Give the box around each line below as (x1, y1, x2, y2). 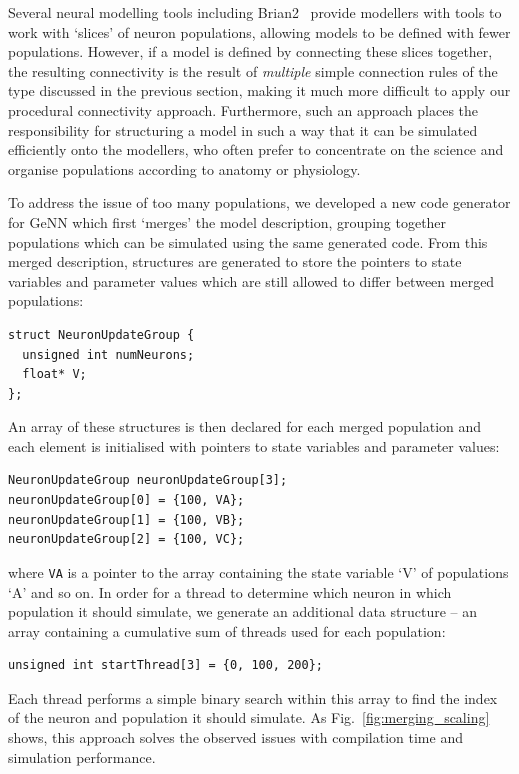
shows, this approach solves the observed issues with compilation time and (8, 727, 463, 748)
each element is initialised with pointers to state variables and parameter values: (8, 435, 500, 456)
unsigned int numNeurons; (22, 347, 195, 362)
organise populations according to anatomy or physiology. (8, 158, 361, 179)
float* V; (22, 367, 87, 382)
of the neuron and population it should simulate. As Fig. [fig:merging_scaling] (8, 707, 490, 728)
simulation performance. (8, 746, 156, 767)
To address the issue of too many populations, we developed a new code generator (8, 192, 511, 213)
